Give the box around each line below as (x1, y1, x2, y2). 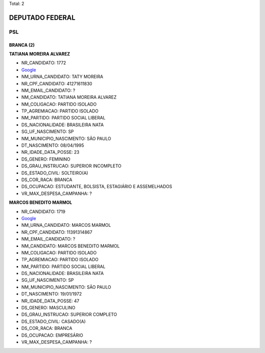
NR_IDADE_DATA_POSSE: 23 (21, 149, 79, 155)
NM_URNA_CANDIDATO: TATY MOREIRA (21, 74, 104, 80)
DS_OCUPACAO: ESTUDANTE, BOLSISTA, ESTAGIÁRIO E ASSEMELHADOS (21, 184, 172, 190)
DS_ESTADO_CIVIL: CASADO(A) (21, 318, 86, 324)
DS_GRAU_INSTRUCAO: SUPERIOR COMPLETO (21, 312, 117, 318)
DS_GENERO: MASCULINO (21, 305, 76, 311)
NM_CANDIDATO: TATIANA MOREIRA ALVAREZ (21, 94, 117, 100)
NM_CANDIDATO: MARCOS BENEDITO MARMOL (21, 243, 120, 249)
